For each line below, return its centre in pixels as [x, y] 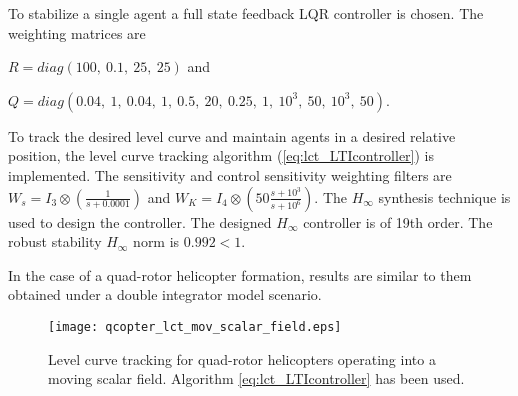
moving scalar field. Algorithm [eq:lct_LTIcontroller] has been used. [256, 378]
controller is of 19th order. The [398, 221]
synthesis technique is [444, 196]
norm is [156, 241]
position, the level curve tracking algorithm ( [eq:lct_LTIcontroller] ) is [221, 155]
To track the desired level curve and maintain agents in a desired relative [232, 135]
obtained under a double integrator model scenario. [165, 294]
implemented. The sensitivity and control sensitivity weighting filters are [230, 174]
